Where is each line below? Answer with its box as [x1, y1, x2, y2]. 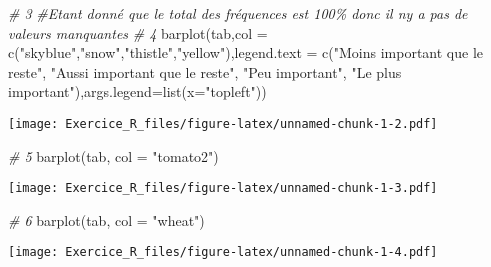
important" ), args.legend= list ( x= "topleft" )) [8, 81, 267, 102]
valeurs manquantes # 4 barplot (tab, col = [8, 22, 268, 43]
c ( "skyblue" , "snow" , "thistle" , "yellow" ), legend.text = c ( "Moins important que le [8, 42, 484, 63]
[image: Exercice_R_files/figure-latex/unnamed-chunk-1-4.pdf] [8, 245, 438, 260]
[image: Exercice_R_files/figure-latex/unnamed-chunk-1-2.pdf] [8, 116, 438, 131]
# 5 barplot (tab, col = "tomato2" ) [8, 145, 219, 166]
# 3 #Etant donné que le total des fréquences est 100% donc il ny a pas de [8, 3, 468, 23]
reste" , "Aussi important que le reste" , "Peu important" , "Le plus [8, 61, 402, 82]
